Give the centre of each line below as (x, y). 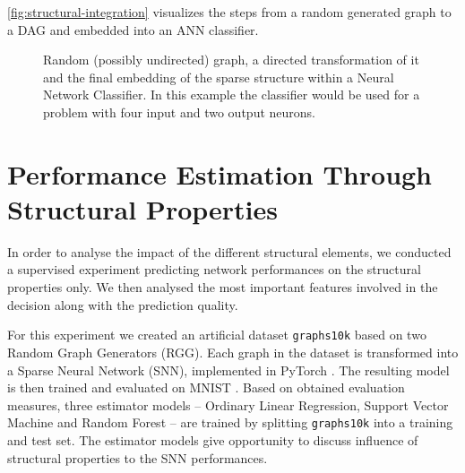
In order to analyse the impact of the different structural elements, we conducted (229, 251)
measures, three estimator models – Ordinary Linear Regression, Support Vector (228, 404)
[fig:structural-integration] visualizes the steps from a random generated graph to (229, 12)
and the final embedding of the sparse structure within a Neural (219, 77)
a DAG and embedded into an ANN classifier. (133, 29)
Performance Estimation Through (220, 173)
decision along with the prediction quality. (123, 304)
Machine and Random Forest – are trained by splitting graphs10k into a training (230, 422)
